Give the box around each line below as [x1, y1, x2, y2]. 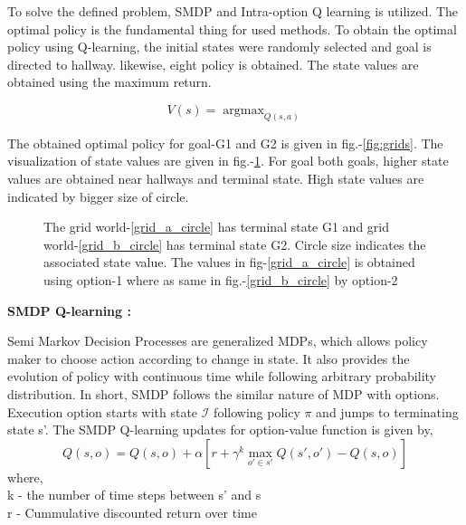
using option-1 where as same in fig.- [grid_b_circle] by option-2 [43, 270, 398, 289]
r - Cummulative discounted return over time [7, 502, 257, 521]
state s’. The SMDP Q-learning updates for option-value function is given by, [7, 420, 433, 439]
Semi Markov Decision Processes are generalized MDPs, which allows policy [7, 331, 428, 350]
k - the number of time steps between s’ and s [7, 485, 262, 504]
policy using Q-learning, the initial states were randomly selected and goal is [7, 37, 432, 56]
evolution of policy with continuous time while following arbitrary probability [7, 367, 436, 386]
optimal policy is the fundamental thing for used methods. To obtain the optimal [7, 19, 457, 38]
